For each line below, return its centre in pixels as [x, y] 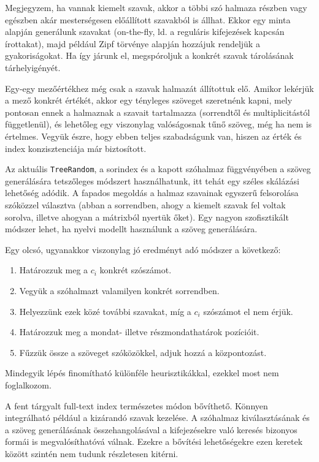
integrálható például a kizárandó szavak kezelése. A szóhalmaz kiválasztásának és [157, 418]
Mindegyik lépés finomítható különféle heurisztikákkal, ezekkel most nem [142, 373]
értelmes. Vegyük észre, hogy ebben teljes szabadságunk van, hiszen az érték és [153, 136]
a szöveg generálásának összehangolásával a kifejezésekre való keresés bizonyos [151, 429]
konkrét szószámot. [136, 270]
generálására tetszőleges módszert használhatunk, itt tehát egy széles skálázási [152, 180]
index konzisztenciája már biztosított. [76, 148]
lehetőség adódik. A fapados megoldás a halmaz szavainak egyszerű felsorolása [152, 193]
